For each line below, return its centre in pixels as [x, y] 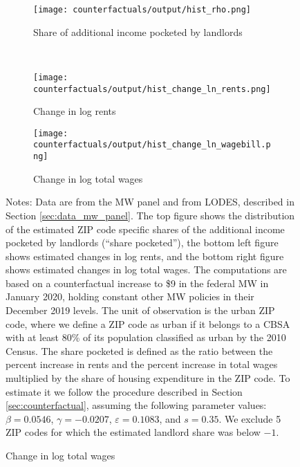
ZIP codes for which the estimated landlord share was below [133, 432]
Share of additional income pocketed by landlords [138, 31]
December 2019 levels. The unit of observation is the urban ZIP [140, 310]
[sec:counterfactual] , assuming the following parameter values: [136, 405]
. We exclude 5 [250, 418]
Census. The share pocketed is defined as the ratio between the [139, 350]
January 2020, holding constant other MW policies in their [130, 296]
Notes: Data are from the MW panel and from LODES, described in [150, 202]
